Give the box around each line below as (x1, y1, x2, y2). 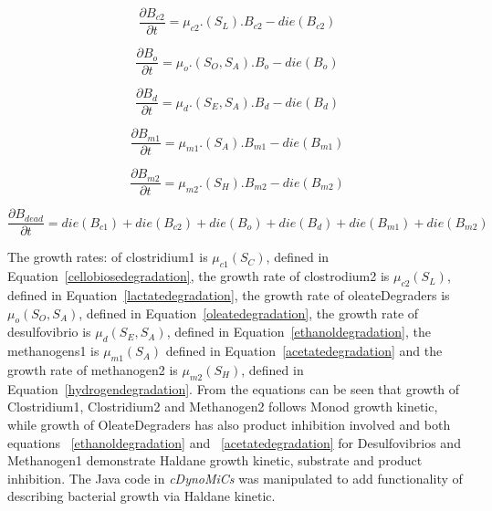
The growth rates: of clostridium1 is (7, 247, 208, 266)
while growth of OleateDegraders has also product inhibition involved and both (7, 414, 451, 433)
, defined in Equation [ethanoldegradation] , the (166, 322, 431, 341)
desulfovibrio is (7, 322, 91, 341)
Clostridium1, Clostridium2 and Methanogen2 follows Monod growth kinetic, (7, 397, 438, 416)
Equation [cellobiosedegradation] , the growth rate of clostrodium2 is (7, 266, 390, 286)
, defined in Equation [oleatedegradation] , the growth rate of (79, 303, 419, 322)
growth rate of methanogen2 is (7, 360, 178, 379)
